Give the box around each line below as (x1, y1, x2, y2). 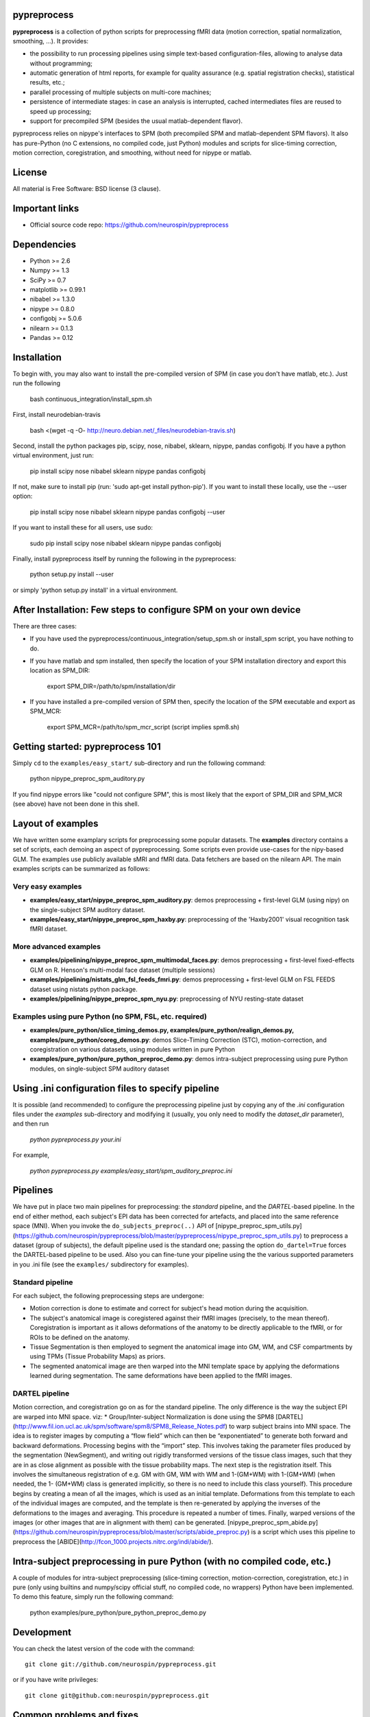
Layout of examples (12, 817, 99, 829)
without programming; (29, 59, 92, 67)
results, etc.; (29, 78, 65, 87)
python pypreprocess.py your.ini (29, 1135, 121, 1144)
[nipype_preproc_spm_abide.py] (227, 1518, 319, 1526)
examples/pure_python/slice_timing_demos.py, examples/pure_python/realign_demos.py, (29, 1026, 295, 1034)
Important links (12, 203, 79, 214)
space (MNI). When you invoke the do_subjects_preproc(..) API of (12, 1222, 214, 1230)
